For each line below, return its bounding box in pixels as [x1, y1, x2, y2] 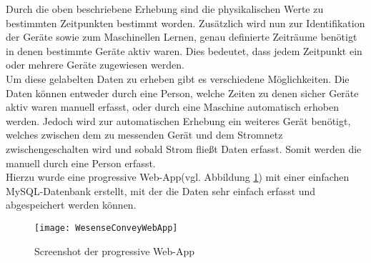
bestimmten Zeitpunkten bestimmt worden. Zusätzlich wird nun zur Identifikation [6, 15, 365, 30]
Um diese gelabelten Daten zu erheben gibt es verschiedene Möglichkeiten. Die [6, 71, 350, 86]
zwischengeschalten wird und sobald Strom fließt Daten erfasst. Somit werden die [6, 141, 362, 156]
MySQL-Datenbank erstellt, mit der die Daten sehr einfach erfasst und [6, 183, 316, 198]
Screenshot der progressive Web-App [34, 243, 194, 258]
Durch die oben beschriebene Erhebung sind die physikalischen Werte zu [6, 1, 324, 16]
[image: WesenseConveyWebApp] [34, 222, 178, 233]
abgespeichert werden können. [6, 197, 137, 212]
